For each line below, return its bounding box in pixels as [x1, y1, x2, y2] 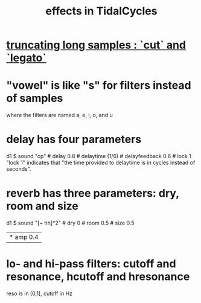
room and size [6, 199, 78, 213]
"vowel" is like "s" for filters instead [6, 78, 191, 92]
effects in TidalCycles [45, 4, 158, 18]
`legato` [6, 51, 46, 65]
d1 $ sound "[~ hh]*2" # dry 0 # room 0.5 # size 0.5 [6, 219, 135, 226]
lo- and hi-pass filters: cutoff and [6, 257, 176, 271]
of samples [6, 92, 63, 105]
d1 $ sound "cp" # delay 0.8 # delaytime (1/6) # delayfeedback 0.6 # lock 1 [6, 153, 192, 160]
